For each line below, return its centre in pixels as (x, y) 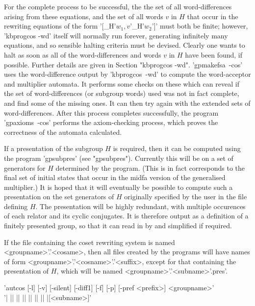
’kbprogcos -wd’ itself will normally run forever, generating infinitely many (116, 35)
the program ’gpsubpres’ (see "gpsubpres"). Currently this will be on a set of (119, 158)
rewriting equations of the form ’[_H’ (60, 26)
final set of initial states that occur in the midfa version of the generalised (115, 177)
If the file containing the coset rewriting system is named (89, 242)
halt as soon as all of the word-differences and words (83, 54)
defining (16, 206)
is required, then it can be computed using (177, 148)
